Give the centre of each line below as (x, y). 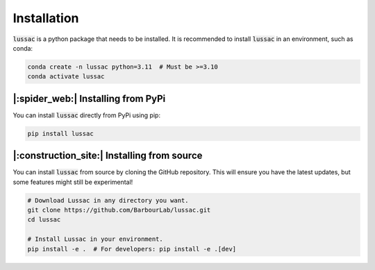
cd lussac (44, 220)
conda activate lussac (66, 77)
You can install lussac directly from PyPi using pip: (87, 115)
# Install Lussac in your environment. (95, 239)
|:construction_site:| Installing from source (108, 156)
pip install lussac (60, 133)
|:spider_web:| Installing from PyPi (89, 98)
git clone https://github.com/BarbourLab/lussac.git (119, 210)
